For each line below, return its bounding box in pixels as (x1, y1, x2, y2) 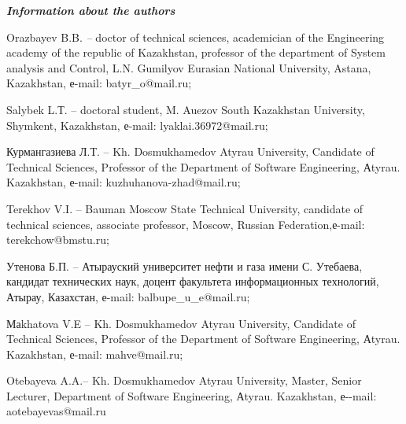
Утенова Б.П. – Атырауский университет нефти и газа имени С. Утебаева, (6, 257, 363, 274)
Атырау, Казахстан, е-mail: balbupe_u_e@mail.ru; (6, 288, 250, 304)
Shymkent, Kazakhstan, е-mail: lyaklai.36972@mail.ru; (6, 116, 268, 133)
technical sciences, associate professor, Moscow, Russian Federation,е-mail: (6, 216, 365, 232)
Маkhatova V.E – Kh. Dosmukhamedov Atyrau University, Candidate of (6, 315, 356, 331)
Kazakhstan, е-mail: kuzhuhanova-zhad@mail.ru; (6, 174, 241, 190)
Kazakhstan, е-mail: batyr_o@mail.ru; (6, 75, 192, 91)
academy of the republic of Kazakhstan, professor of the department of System (6, 44, 386, 61)
